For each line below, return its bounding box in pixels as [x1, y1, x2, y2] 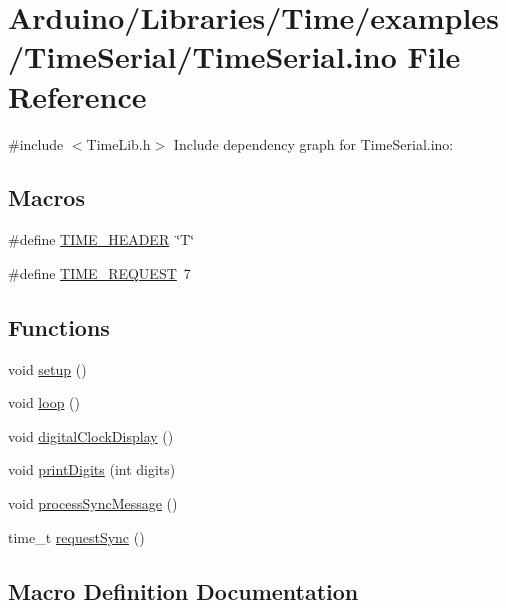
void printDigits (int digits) [8, 459, 176, 480]
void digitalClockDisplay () [8, 425, 174, 446]
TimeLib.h [86, 133, 151, 154]
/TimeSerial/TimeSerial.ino [8, 36, 397, 77]
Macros [8, 182, 85, 213]
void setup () [8, 358, 87, 379]
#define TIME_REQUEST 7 [8, 262, 191, 283]
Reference [8, 75, 147, 116]
